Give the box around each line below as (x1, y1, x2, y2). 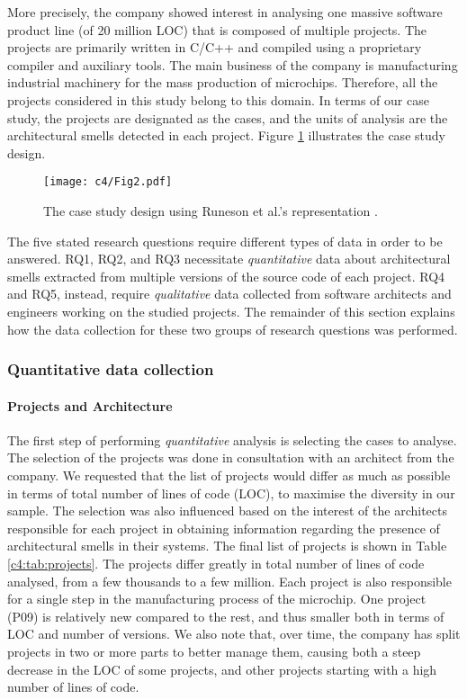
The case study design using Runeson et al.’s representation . (43, 202, 378, 220)
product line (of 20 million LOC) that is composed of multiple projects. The (7, 20, 427, 39)
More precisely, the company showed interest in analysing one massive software (7, 3, 443, 21)
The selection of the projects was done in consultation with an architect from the (7, 448, 454, 467)
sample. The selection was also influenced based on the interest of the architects (7, 501, 447, 520)
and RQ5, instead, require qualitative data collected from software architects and (7, 284, 452, 303)
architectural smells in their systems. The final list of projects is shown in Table (7, 536, 447, 555)
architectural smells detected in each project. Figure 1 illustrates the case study (7, 126, 445, 145)
